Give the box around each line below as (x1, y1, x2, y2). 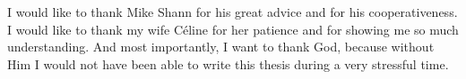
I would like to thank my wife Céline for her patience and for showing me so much (7, 20, 459, 38)
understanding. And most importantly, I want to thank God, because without (7, 37, 435, 56)
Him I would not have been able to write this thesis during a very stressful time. (7, 54, 449, 73)
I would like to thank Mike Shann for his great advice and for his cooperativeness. (7, 3, 458, 20)
